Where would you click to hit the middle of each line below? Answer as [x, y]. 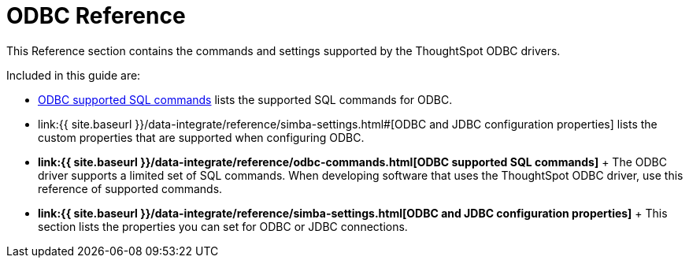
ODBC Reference [96, 16]
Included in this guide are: [74, 75]
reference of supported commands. [130, 188]
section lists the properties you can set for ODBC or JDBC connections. [223, 226]
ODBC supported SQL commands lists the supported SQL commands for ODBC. [245, 99]
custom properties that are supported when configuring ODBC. [201, 137]
